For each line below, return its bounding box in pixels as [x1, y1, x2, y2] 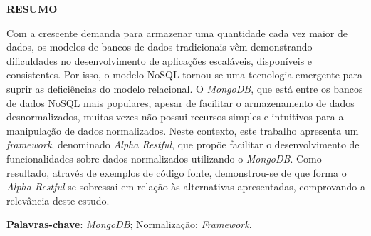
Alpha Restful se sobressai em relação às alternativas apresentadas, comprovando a [6, 179, 365, 194]
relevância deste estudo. [6, 193, 110, 207]
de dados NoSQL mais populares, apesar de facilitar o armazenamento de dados [6, 95, 355, 110]
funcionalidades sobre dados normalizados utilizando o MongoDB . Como [6, 150, 322, 165]
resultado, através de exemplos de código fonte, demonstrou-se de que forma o [6, 165, 347, 180]
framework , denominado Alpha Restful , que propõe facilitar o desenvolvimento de [6, 137, 360, 152]
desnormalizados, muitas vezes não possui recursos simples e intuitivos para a [6, 109, 344, 124]
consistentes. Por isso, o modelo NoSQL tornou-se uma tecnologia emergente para [6, 67, 362, 82]
